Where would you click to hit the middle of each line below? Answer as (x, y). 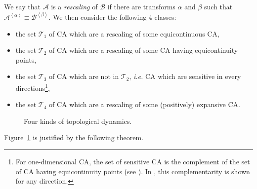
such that (218, 6)
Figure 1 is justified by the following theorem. (74, 137)
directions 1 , (33, 87)
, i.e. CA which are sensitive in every (185, 76)
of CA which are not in (84, 76)
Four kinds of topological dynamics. (78, 121)
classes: (165, 17)
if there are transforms (141, 6)
